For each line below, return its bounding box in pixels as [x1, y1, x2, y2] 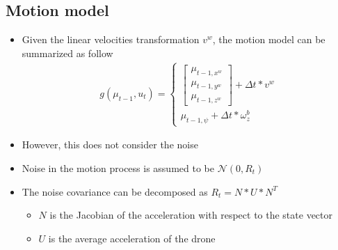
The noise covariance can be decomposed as [22, 184, 208, 198]
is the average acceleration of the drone [48, 231, 216, 245]
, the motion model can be [212, 32, 325, 47]
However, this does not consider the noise [22, 137, 198, 152]
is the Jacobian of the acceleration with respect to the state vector [49, 208, 332, 222]
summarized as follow [22, 45, 113, 60]
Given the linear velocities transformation [22, 32, 200, 47]
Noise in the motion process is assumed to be [22, 160, 214, 175]
